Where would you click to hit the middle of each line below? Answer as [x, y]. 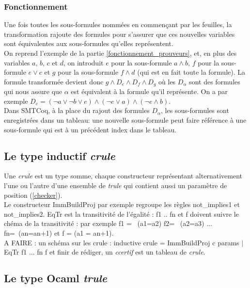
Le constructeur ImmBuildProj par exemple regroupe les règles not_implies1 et [122, 204]
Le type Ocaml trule [55, 278]
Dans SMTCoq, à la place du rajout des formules [77, 110]
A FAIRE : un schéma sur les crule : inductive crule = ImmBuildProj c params [122, 242]
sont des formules [215, 81]
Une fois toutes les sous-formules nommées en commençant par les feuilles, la [118, 24]
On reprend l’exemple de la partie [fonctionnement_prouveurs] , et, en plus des [120, 53]
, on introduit [83, 62]
